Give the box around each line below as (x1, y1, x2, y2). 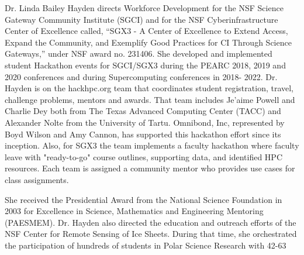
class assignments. (5, 173, 69, 185)
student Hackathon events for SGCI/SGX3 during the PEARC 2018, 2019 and (5, 58, 286, 71)
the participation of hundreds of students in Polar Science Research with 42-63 (5, 239, 286, 251)
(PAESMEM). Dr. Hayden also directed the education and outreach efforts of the (5, 216, 296, 228)
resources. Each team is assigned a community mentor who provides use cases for (5, 162, 295, 174)
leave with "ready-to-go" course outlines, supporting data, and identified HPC (5, 150, 282, 163)
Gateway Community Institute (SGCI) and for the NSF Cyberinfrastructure (5, 13, 278, 25)
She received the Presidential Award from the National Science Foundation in (5, 193, 282, 205)
